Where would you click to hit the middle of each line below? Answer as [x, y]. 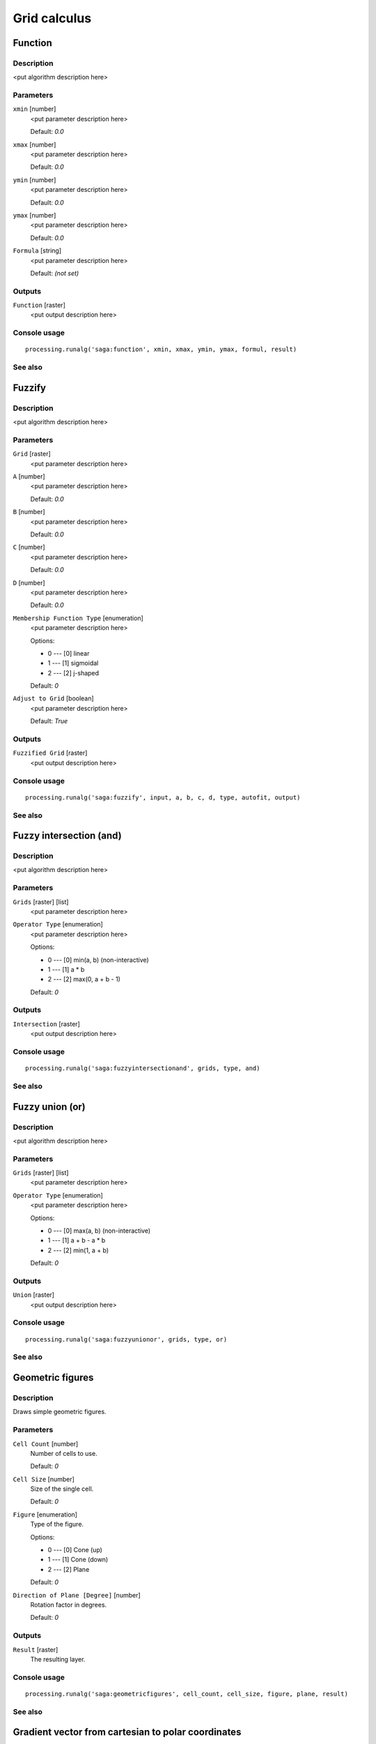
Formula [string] [37, 250]
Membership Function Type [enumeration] [78, 618]
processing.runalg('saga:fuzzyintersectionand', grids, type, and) [143, 1068]
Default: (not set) [55, 273]
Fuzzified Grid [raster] [50, 753]
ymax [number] [34, 215]
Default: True [49, 721]
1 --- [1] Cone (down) [78, 1560]
